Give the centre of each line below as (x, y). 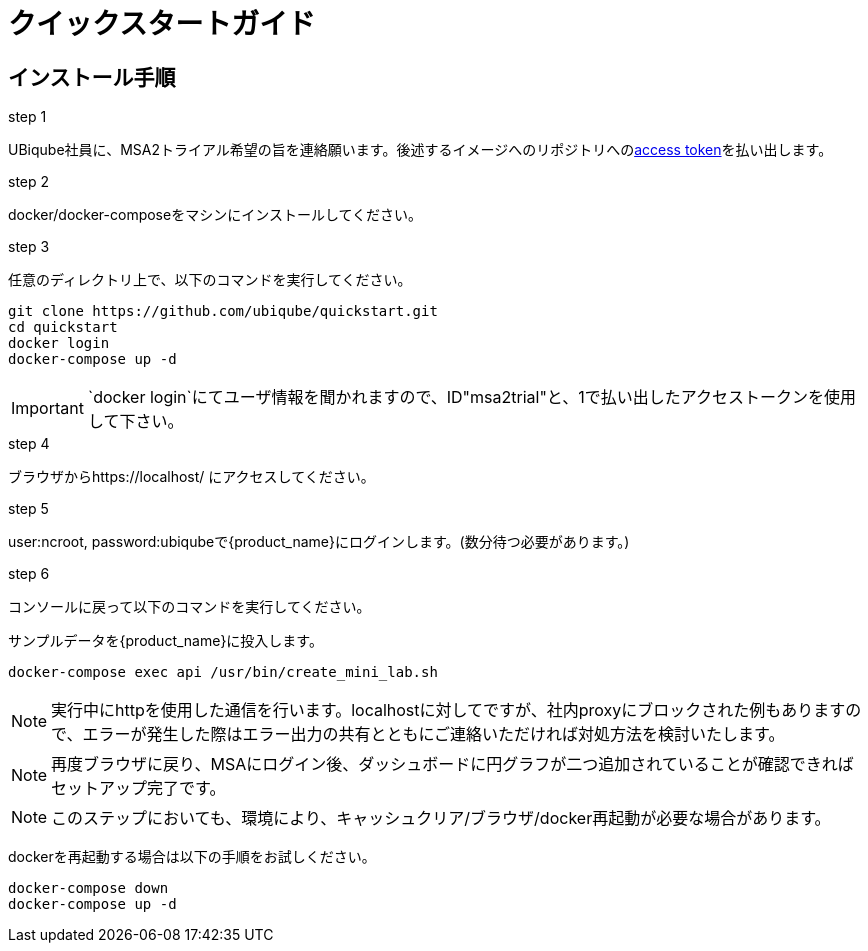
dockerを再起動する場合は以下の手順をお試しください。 (192, 857)
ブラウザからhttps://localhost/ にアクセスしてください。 (191, 477)
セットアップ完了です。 (138, 788)
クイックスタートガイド (162, 24)
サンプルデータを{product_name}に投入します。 (165, 641)
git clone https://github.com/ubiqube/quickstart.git (223, 311)
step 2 (29, 182)
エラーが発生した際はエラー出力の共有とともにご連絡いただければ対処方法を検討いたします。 (433, 734)
